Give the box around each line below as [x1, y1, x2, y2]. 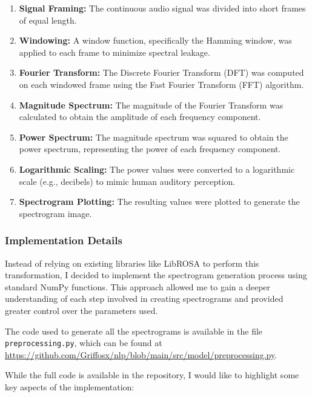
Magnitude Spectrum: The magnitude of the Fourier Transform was [19, 98, 284, 111]
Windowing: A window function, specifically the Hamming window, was [19, 34, 292, 47]
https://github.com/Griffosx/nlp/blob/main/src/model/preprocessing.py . [5, 348, 277, 361]
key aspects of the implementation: [5, 380, 134, 393]
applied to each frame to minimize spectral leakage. [19, 45, 210, 58]
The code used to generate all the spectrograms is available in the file [5, 324, 263, 337]
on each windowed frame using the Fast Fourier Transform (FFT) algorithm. [19, 78, 304, 90]
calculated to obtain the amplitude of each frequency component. [19, 110, 261, 123]
